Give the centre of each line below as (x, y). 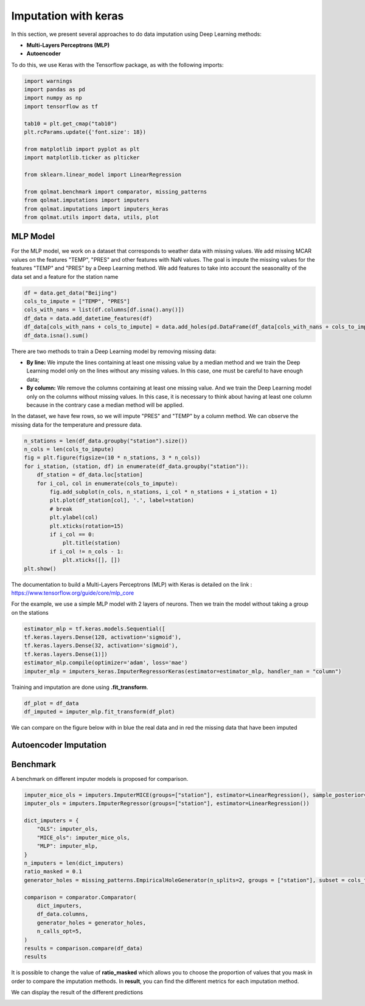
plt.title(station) (92, 543)
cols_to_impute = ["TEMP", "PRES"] (77, 301)
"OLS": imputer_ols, (68, 829)
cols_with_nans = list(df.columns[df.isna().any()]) (104, 310)
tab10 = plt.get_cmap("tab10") (71, 124)
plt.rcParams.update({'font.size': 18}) (85, 132)
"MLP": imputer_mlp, (68, 846)
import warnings (48, 81)
